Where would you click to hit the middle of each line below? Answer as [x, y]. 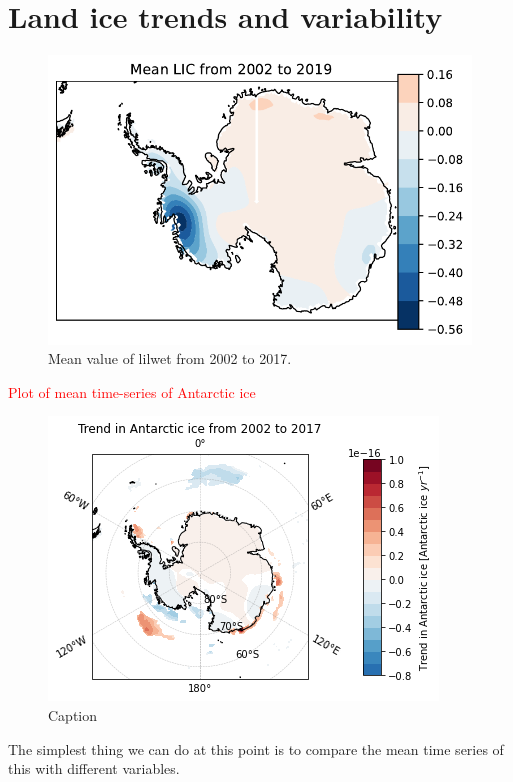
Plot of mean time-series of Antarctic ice [132, 391]
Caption [73, 714]
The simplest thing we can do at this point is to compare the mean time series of [256, 748]
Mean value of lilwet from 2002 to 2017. [170, 358]
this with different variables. [94, 768]
